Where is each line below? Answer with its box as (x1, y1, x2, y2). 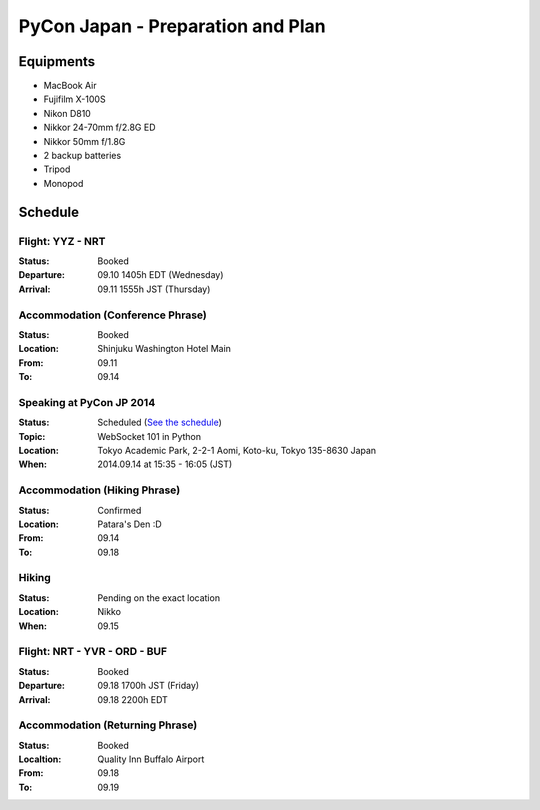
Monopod (43, 177, 84, 189)
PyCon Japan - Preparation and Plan (18, 15, 326, 37)
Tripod (43, 163, 71, 175)
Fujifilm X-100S (43, 93, 106, 105)
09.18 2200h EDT (97, 693, 169, 705)
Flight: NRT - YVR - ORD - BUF (18, 645, 168, 659)
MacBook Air (43, 80, 97, 92)
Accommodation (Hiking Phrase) (18, 483, 181, 497)
